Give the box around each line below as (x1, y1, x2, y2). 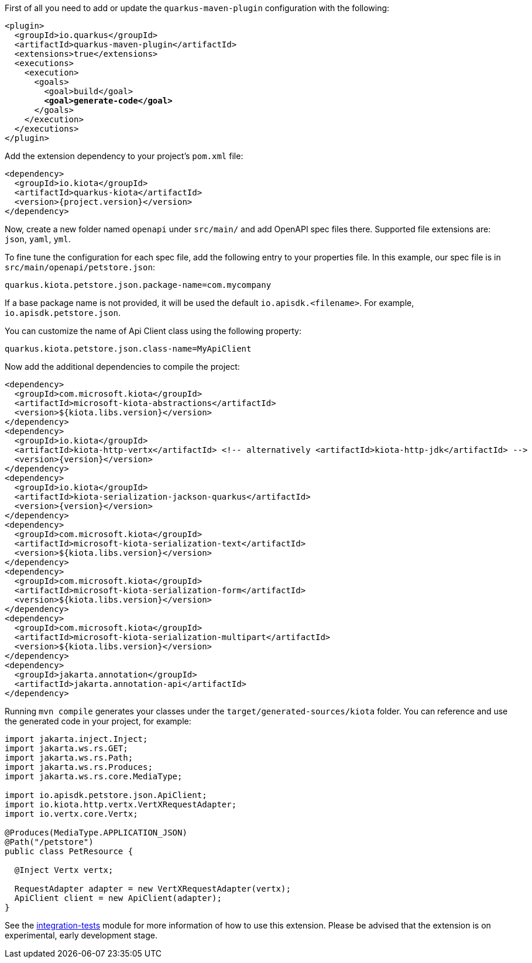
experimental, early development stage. (5, 930, 157, 940)
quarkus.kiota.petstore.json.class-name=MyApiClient (5, 344, 252, 353)
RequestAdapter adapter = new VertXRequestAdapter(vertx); (14, 884, 291, 893)
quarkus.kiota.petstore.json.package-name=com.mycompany (5, 280, 272, 290)
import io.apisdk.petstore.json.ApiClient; (5, 790, 207, 800)
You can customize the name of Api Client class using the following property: (5, 326, 302, 336)
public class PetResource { (5, 847, 133, 856)
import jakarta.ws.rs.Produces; (5, 762, 153, 772)
